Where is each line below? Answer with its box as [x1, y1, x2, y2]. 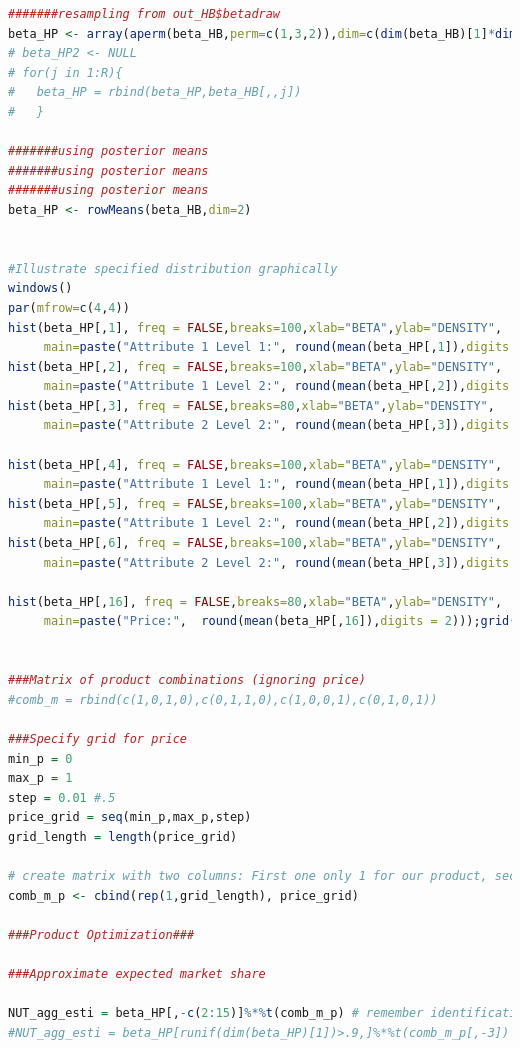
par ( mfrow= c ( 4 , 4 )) [8, 300, 130, 315]
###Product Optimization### [8, 927, 195, 942]
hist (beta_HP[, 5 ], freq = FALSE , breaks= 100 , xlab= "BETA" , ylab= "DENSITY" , [8, 496, 503, 511]
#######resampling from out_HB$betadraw [8, 7, 281, 21]
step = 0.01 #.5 [8, 790, 116, 805]
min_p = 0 [8, 751, 73, 766]
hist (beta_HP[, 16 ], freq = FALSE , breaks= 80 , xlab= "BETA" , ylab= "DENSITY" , [8, 594, 503, 609]
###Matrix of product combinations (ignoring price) [8, 673, 366, 688]
